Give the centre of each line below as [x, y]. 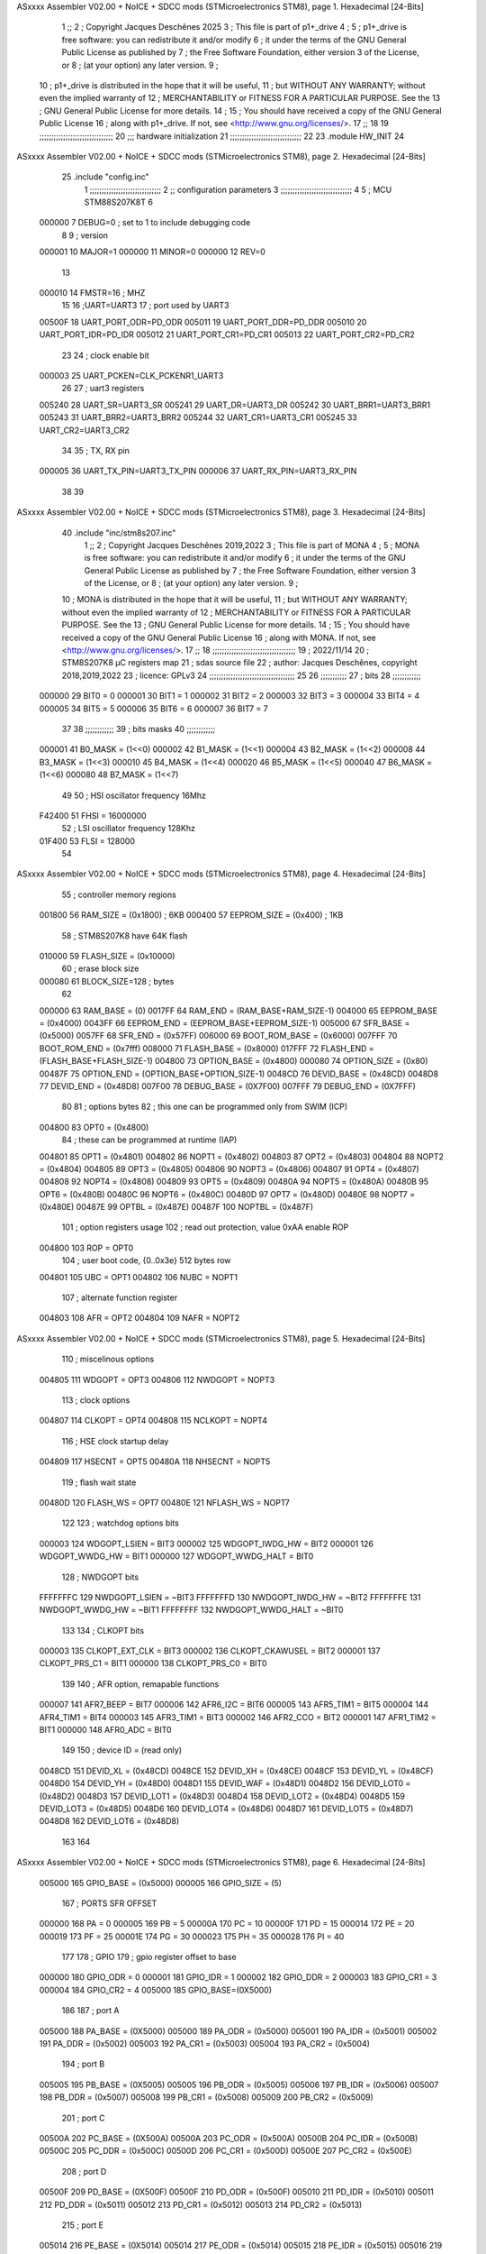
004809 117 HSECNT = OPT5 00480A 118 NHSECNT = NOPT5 [155, 1461]
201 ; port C [83, 2118]
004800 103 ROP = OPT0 [86, 1248]
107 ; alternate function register [120, 1297]
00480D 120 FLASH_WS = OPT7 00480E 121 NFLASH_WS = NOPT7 [164, 1502]
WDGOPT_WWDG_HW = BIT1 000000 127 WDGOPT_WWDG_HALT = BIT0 [176, 1556]
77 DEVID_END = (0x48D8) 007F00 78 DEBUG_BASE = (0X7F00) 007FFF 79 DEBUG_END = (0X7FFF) [227, 1086]
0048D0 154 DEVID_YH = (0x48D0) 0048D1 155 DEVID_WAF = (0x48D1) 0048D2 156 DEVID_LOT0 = [225, 1783]
